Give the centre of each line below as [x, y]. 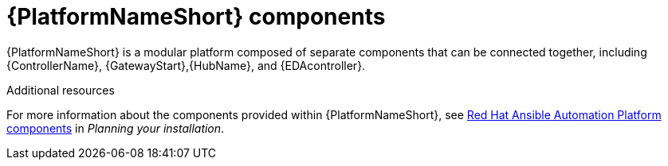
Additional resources [61, 90]
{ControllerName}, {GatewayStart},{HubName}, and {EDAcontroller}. [186, 65]
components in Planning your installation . [116, 128]
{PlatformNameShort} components [196, 17]
